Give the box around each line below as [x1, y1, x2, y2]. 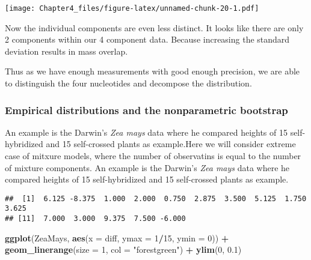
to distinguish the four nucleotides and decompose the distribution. [5, 77, 252, 89]
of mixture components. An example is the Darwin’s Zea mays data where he [5, 161, 290, 174]
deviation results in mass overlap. [5, 44, 128, 57]
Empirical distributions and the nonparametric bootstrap [5, 102, 288, 117]
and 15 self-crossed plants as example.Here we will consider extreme [46, 138, 296, 150]
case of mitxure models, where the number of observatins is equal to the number [5, 150, 301, 162]
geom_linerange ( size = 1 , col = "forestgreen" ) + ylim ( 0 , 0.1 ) [5, 243, 242, 256]
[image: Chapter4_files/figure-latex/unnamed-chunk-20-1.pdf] [5, 4, 259, 13]
